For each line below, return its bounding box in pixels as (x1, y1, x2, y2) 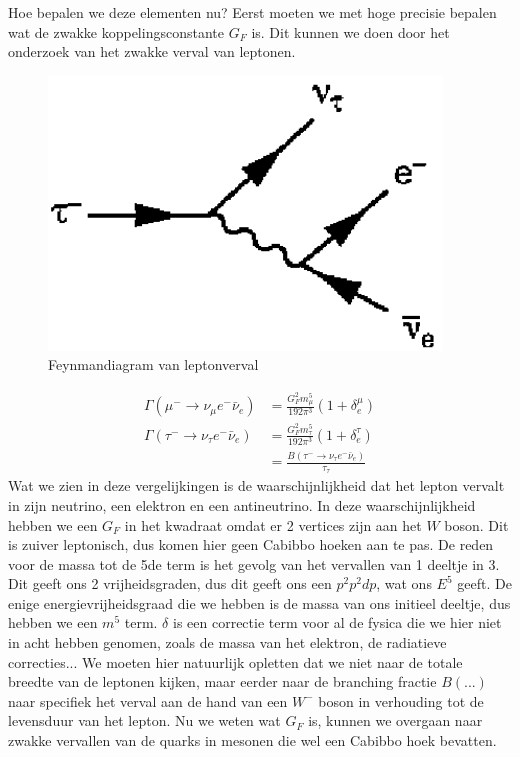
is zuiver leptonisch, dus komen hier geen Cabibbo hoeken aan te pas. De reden (8, 534, 494, 555)
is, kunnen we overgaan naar (308, 710, 483, 731)
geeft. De (457, 573, 512, 594)
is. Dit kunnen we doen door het (251, 21, 450, 42)
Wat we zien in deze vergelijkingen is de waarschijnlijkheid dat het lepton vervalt (8, 475, 505, 496)
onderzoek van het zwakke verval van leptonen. (8, 41, 296, 62)
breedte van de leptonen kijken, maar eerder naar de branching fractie (8, 671, 437, 692)
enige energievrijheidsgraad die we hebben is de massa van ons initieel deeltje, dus (8, 592, 511, 613)
